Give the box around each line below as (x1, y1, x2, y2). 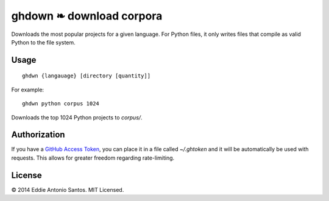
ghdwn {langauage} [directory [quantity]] (22, 72, 151, 79)
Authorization (11, 130, 65, 140)
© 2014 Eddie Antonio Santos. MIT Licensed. (11, 186, 124, 193)
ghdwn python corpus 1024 (22, 100, 100, 107)
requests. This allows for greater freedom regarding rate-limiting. (11, 154, 175, 161)
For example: (11, 86, 44, 93)
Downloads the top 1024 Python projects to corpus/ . (11, 113, 143, 121)
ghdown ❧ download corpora (11, 9, 163, 23)
